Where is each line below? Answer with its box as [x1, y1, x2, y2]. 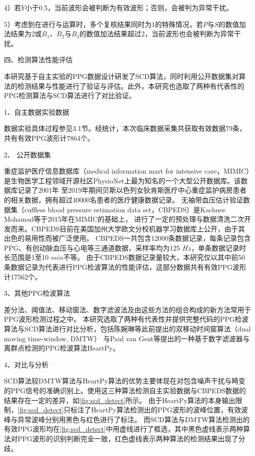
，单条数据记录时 [191, 242, 246, 253]
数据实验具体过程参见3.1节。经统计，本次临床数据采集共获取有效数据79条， [4, 123, 246, 133]
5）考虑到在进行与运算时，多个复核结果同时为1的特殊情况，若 [4, 19, 203, 29]
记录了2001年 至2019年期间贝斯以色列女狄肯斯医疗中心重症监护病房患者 [17, 185, 247, 195]
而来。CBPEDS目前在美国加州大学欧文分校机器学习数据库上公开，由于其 [10, 223, 245, 233]
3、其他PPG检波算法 [4, 288, 71, 298]
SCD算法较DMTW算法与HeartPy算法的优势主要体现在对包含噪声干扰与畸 [4, 376, 239, 386]
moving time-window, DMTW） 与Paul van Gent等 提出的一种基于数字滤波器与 [4, 333, 250, 343]
